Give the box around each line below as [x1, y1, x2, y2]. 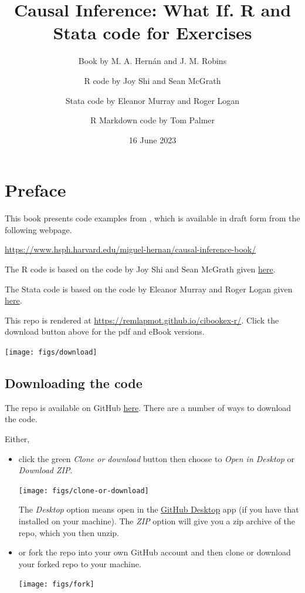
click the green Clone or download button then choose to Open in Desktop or [18, 452, 295, 464]
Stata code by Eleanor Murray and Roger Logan [65, 94, 240, 106]
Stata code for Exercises [53, 21, 252, 45]
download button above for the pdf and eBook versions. [5, 325, 205, 338]
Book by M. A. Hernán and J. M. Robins [78, 55, 227, 67]
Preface [5, 178, 66, 202]
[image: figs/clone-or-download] [18, 486, 149, 495]
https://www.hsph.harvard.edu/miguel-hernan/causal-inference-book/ [5, 243, 256, 255]
